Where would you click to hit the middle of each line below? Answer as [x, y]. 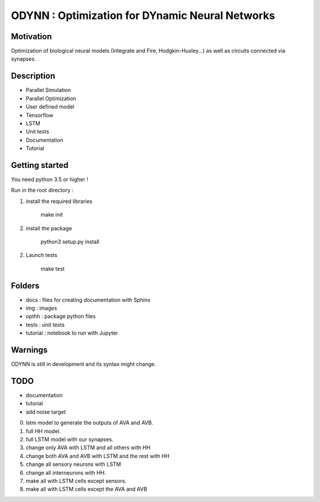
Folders [25, 286]
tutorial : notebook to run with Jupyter [72, 333]
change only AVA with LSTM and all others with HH [88, 447]
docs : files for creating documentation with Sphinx [88, 300]
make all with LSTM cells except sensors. [76, 481]
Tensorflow [39, 115]
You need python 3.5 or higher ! [49, 179]
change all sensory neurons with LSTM [73, 464]
